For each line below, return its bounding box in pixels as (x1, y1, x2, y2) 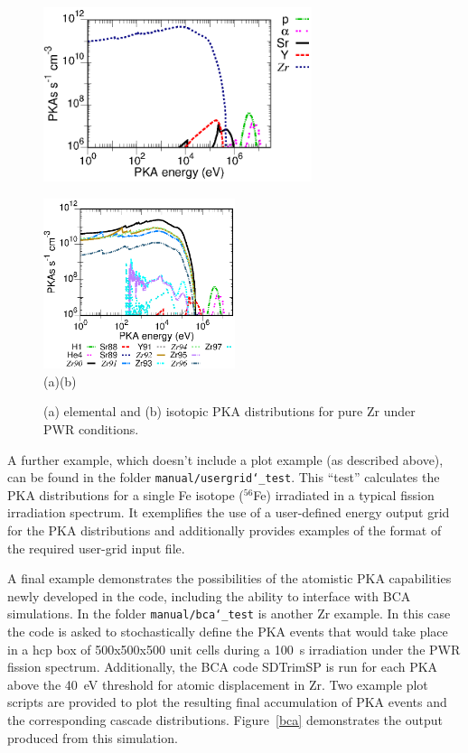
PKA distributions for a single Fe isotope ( (7, 485, 244, 504)
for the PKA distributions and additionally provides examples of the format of (7, 520, 442, 539)
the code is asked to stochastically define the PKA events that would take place (7, 622, 448, 641)
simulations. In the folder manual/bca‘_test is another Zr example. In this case (7, 604, 451, 623)
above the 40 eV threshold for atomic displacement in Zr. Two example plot (7, 674, 428, 693)
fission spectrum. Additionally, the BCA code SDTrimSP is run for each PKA (7, 657, 438, 676)
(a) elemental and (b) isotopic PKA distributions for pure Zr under (43, 402, 416, 421)
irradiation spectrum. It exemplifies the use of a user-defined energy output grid (7, 503, 450, 522)
